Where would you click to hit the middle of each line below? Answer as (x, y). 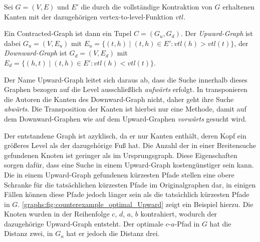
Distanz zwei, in (29, 233)
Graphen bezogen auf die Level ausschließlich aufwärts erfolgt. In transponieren (126, 89)
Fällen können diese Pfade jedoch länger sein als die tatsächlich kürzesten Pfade (127, 194)
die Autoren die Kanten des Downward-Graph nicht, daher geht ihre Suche (119, 99)
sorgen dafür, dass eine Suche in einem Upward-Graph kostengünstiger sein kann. (129, 165)
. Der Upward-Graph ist (217, 33)
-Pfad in (187, 223)
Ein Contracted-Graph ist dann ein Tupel (68, 33)
